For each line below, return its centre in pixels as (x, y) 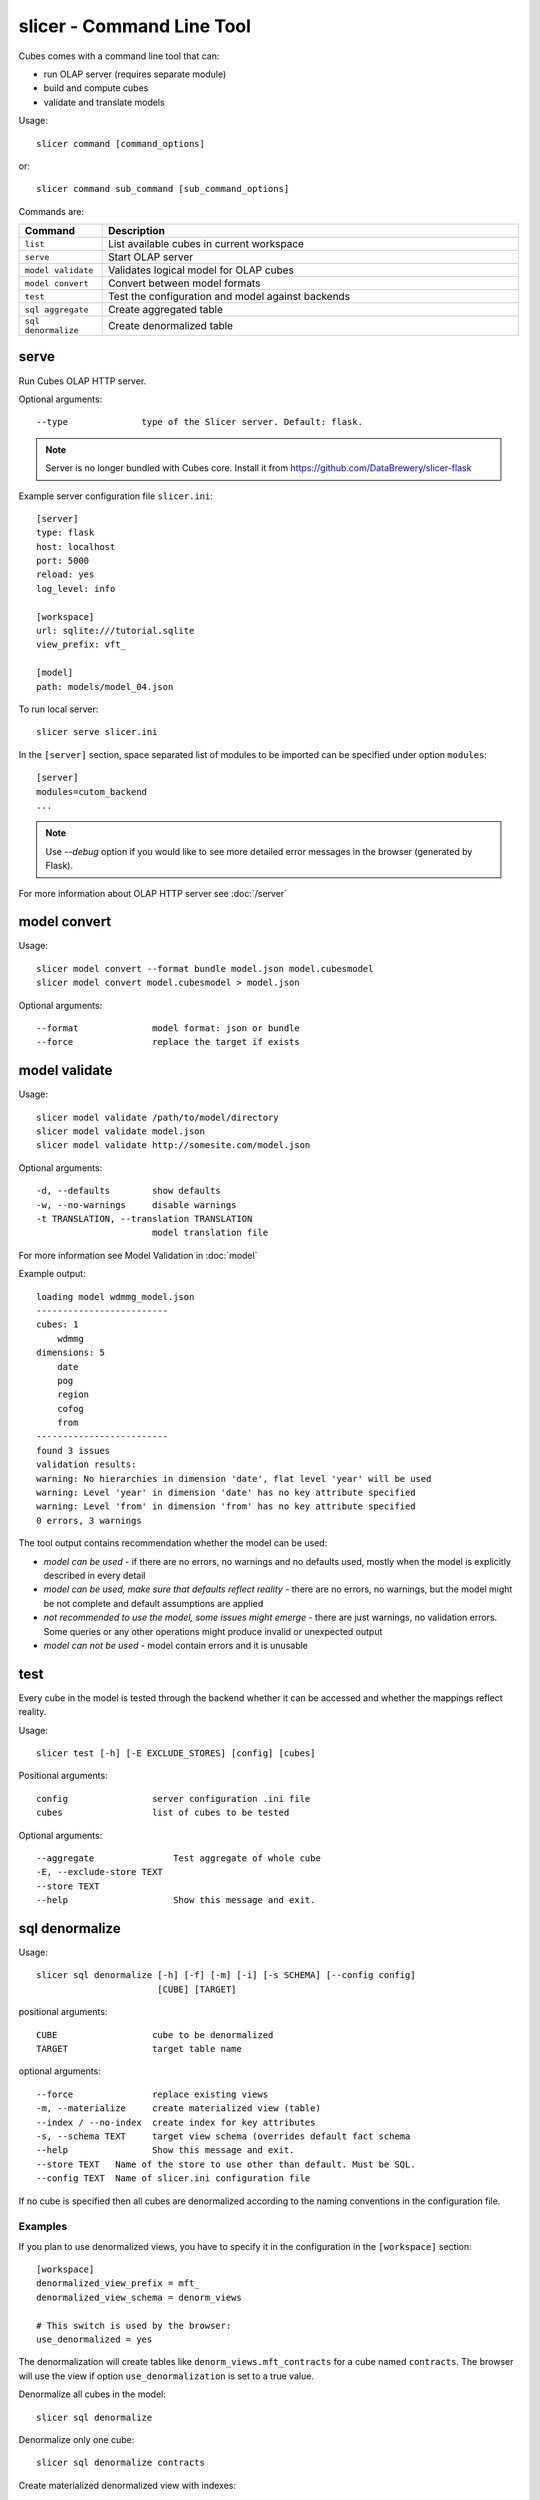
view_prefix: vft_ (81, 644)
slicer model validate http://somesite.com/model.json (173, 1145)
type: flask (65, 533)
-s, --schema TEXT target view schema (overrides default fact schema (223, 2136)
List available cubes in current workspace (206, 244)
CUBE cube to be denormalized (155, 2034)
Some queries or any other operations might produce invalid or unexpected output (213, 1631)
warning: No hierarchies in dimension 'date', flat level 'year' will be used (234, 1478)
